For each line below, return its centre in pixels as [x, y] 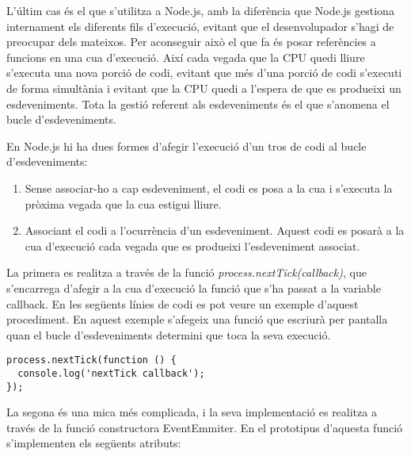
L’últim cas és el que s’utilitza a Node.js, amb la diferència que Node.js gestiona [200, 10]
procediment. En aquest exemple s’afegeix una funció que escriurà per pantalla [197, 319]
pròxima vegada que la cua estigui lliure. [123, 203]
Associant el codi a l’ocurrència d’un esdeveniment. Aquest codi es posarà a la [215, 230]
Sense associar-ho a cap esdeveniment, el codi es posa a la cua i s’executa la [209, 188]
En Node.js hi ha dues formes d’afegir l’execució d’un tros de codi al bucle [186, 146]
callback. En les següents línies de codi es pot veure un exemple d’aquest [183, 303]
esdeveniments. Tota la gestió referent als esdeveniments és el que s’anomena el [198, 103]
